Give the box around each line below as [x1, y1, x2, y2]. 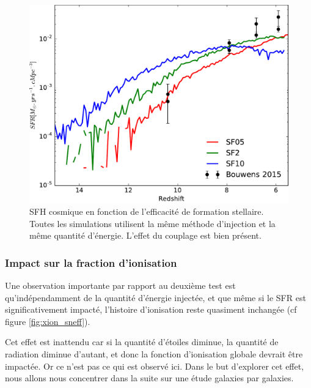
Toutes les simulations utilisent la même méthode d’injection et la [29, 217, 276, 229]
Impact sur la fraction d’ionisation [5, 255, 177, 270]
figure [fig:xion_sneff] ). [5, 315, 90, 327]
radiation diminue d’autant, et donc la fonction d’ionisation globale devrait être [5, 347, 303, 360]
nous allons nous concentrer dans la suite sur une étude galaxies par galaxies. [5, 371, 294, 384]
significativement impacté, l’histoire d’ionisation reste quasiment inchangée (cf [5, 303, 297, 316]
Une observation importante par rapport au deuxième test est [5, 278, 236, 291]
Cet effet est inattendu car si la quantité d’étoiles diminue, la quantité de [5, 335, 279, 348]
